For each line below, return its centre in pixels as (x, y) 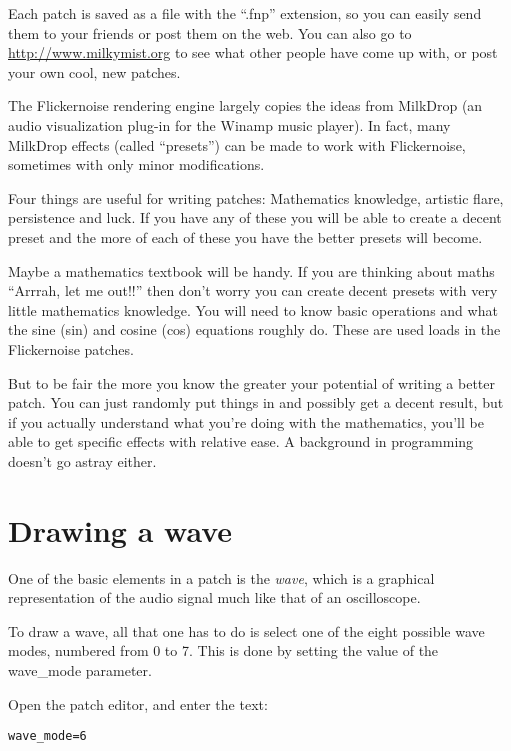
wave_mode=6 (47, 736)
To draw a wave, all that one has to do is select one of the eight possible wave (246, 630)
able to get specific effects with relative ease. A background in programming (241, 441)
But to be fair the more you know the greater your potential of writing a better (251, 382)
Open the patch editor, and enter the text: (138, 703)
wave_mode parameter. (80, 669)
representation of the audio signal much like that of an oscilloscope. (214, 597)
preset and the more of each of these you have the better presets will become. (245, 236)
